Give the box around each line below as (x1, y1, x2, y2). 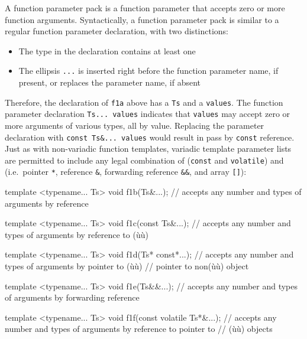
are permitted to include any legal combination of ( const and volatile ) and (5, 154, 284, 166)
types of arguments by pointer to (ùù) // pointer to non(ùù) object (5, 260, 249, 272)
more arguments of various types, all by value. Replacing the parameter (5, 119, 264, 131)
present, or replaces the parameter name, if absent (18, 76, 201, 89)
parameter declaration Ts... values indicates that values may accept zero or (5, 107, 290, 120)
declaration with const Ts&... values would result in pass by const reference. (5, 131, 295, 143)
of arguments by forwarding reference (5, 291, 140, 304)
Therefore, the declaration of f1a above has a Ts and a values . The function (5, 96, 283, 108)
